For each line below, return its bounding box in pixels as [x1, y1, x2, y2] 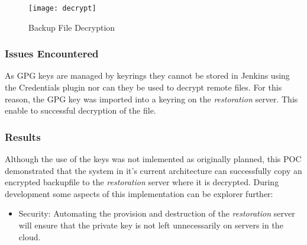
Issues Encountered [5, 46, 99, 61]
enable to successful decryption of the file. [5, 104, 156, 117]
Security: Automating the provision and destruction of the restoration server [18, 207, 295, 220]
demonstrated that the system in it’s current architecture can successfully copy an [5, 164, 302, 176]
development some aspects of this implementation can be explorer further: [5, 187, 273, 199]
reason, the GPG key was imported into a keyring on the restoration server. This [5, 92, 298, 105]
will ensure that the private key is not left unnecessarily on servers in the [18, 219, 283, 231]
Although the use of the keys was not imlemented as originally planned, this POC [5, 153, 302, 165]
